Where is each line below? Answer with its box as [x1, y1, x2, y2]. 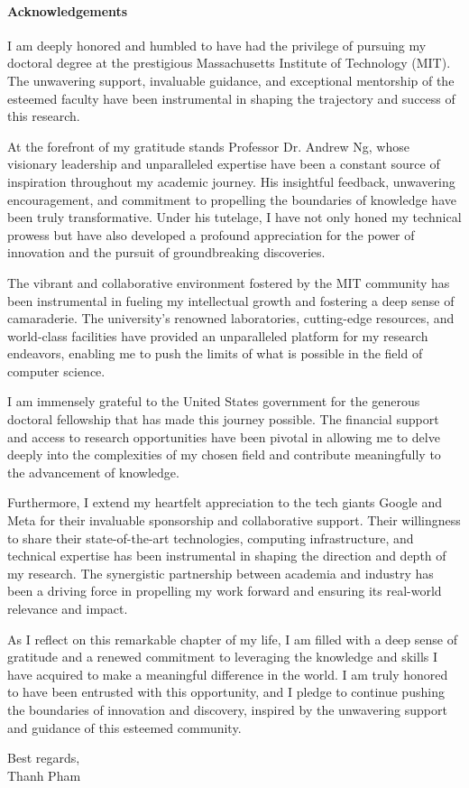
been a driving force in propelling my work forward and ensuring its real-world [7, 581, 442, 600]
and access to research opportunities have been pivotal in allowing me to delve [7, 427, 440, 446]
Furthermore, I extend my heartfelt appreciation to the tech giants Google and [7, 493, 443, 512]
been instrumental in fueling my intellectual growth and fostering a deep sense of [7, 291, 455, 310]
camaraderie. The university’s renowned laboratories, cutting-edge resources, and [7, 309, 455, 328]
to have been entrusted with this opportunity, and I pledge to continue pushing [7, 682, 445, 701]
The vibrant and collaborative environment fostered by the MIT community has [7, 273, 450, 292]
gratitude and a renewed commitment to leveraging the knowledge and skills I [7, 647, 438, 666]
